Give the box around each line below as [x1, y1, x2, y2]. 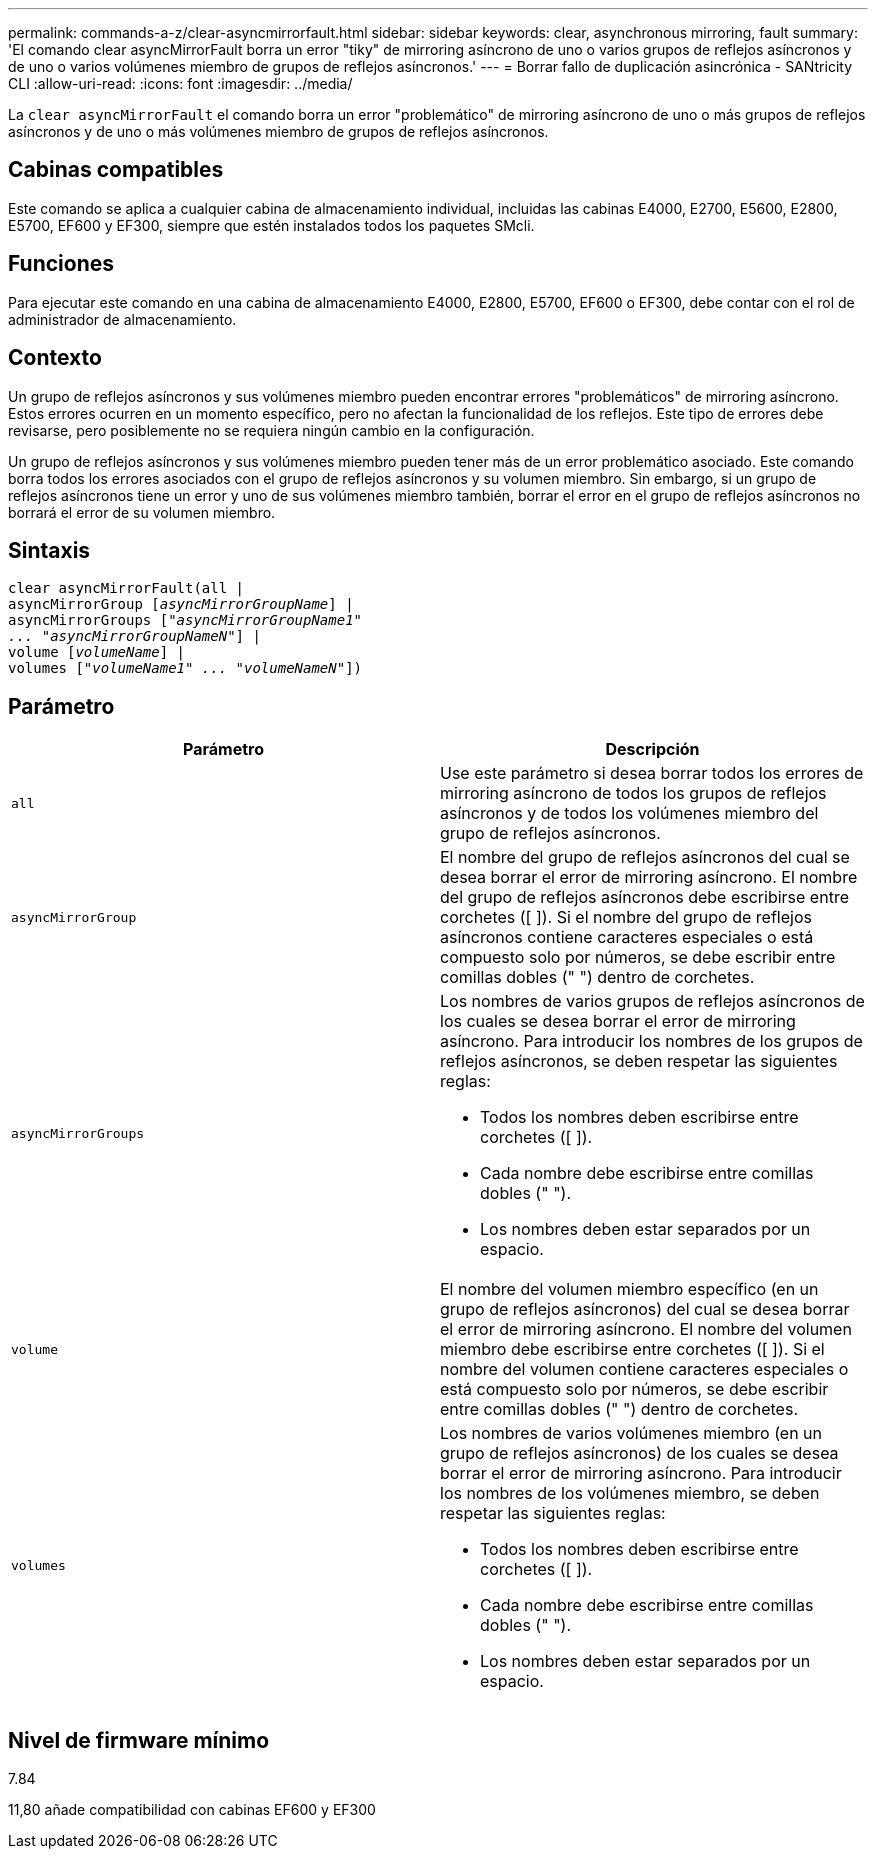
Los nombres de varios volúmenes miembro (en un [440, 1423, 823, 1444]
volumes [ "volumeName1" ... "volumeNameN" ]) [8, 660, 363, 677]
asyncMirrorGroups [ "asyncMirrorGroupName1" [8, 612, 363, 629]
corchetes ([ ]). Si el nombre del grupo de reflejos [440, 907, 812, 928]
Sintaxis [8, 537, 91, 563]
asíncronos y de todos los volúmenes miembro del [440, 803, 819, 824]
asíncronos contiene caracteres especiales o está [440, 927, 814, 948]
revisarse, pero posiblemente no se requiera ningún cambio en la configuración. [8, 421, 535, 439]
